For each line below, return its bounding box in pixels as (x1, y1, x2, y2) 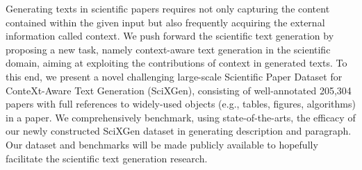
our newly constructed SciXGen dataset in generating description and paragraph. (6, 124, 352, 138)
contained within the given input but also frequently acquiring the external (6, 15, 325, 29)
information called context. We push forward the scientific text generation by (6, 28, 334, 43)
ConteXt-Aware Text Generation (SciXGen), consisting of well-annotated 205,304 (6, 83, 352, 97)
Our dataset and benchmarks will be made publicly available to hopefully (6, 137, 318, 151)
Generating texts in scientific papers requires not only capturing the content (6, 1, 330, 15)
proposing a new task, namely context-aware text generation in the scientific (6, 42, 331, 56)
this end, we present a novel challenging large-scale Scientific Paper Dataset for (6, 69, 343, 83)
